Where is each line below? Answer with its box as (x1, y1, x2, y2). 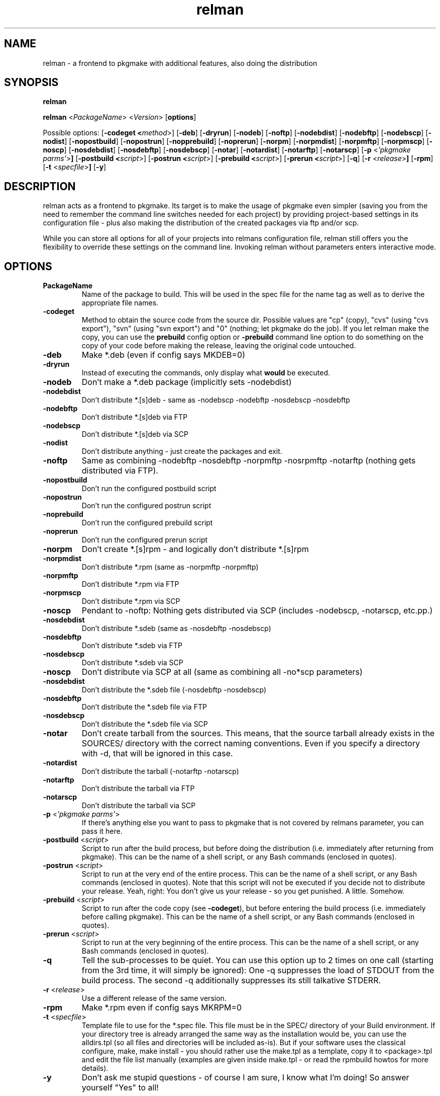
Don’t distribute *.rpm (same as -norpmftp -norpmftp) (81, 563, 259, 572)
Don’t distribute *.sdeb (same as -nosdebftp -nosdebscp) (81, 624, 271, 633)
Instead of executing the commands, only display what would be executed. (81, 368, 331, 377)
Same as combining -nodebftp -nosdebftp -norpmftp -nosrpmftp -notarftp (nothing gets (81, 455, 416, 466)
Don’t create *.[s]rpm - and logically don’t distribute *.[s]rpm (81, 544, 309, 555)
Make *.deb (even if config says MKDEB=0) (81, 350, 246, 360)
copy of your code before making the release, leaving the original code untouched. (81, 341, 356, 350)
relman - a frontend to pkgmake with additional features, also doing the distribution (43, 58, 317, 67)
